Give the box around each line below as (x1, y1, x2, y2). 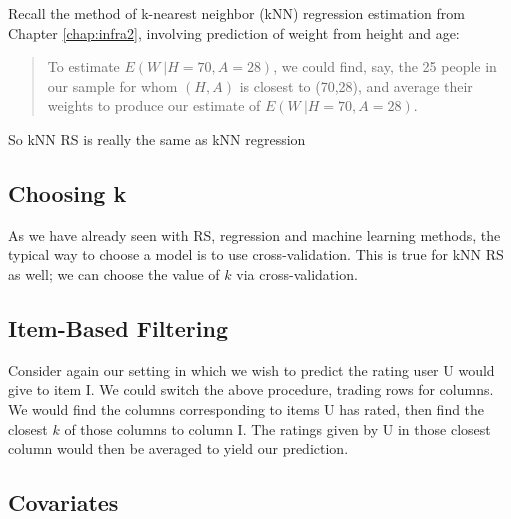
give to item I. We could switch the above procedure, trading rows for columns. (8, 379, 494, 400)
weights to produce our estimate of (47, 95, 261, 116)
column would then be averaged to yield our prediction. (8, 438, 349, 459)
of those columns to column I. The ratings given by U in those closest (64, 418, 491, 439)
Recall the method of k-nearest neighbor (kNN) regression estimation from (8, 3, 465, 23)
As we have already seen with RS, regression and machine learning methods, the (8, 224, 501, 245)
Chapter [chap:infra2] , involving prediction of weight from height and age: (8, 22, 460, 43)
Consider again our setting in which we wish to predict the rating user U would (8, 359, 495, 380)
